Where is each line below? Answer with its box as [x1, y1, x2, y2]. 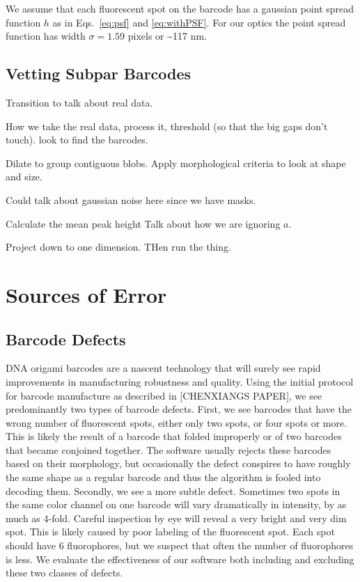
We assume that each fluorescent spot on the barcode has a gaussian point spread [6, 1, 354, 15]
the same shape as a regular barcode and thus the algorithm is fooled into [6, 470, 321, 485]
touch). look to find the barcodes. [6, 132, 148, 147]
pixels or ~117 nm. [127, 29, 208, 43]
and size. [6, 169, 42, 184]
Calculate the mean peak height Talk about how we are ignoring [6, 216, 281, 230]
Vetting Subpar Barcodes [6, 63, 191, 84]
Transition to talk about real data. [6, 95, 153, 109]
